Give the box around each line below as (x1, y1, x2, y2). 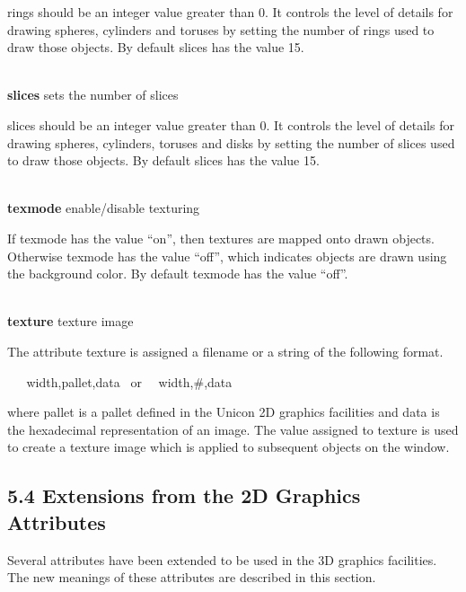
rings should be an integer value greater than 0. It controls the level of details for (7, 3, 453, 21)
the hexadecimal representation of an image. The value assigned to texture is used (7, 420, 459, 438)
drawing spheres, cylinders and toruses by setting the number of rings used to (7, 20, 435, 39)
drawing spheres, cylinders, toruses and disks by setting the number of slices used (7, 133, 455, 152)
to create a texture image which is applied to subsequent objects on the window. (7, 437, 450, 456)
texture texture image (7, 312, 134, 331)
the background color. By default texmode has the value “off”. (7, 264, 348, 283)
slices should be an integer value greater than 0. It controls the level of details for (7, 115, 454, 134)
